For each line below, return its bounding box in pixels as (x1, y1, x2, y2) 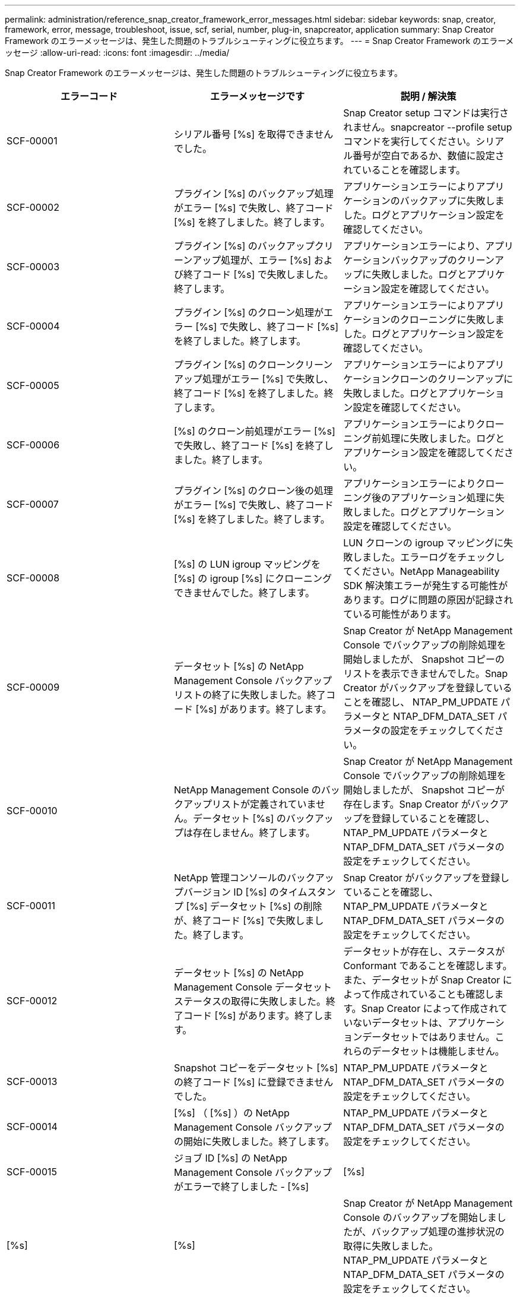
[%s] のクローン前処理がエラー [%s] (173, 425, 335, 437)
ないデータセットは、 (353, 1017, 448, 1029)
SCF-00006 (7, 439, 60, 451)
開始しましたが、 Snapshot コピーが (343, 784, 505, 796)
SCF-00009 (7, 681, 60, 693)
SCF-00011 (7, 900, 56, 912)
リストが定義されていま (211, 798, 316, 810)
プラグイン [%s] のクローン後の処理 (173, 485, 333, 496)
